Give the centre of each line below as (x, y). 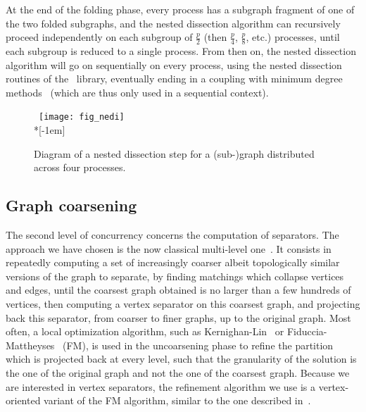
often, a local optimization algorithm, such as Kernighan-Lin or (145, 331)
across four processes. (80, 167)
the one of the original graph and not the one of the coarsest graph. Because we (178, 372)
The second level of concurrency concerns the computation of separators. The (172, 235)
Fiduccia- (307, 331)
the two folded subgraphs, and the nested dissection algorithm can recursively (173, 23)
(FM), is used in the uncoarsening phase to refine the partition (198, 345)
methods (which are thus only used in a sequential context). (137, 92)
